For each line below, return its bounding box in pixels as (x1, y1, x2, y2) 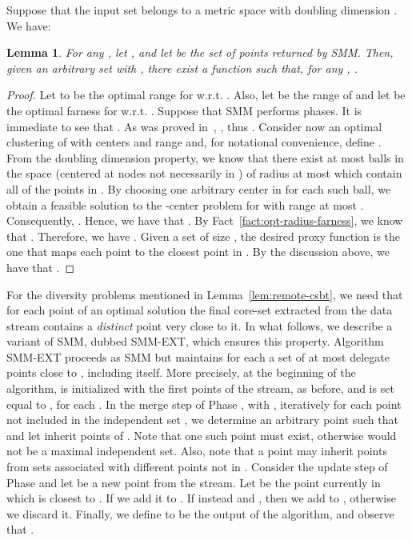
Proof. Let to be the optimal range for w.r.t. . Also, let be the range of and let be (6, 86, 406, 103)
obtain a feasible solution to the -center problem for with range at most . (6, 196, 364, 213)
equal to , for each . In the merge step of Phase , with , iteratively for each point (6, 395, 402, 412)
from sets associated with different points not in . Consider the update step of (6, 458, 388, 475)
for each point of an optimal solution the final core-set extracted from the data (6, 302, 393, 318)
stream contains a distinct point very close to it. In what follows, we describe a (6, 317, 393, 334)
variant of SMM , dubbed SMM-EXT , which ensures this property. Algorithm (6, 333, 384, 350)
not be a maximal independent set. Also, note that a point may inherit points (6, 442, 387, 459)
